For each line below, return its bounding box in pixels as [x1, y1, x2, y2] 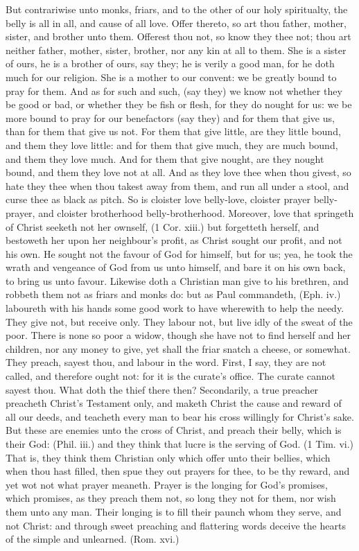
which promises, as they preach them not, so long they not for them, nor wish [6, 491, 336, 505]
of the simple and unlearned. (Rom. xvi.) [6, 532, 179, 546]
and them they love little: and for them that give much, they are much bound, [6, 137, 338, 152]
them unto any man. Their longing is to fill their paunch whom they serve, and [6, 504, 342, 518]
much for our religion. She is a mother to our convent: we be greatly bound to [6, 69, 337, 84]
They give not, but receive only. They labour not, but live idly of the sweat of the [6, 314, 353, 329]
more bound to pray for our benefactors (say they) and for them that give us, [6, 110, 335, 125]
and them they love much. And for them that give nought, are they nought [6, 151, 324, 166]
